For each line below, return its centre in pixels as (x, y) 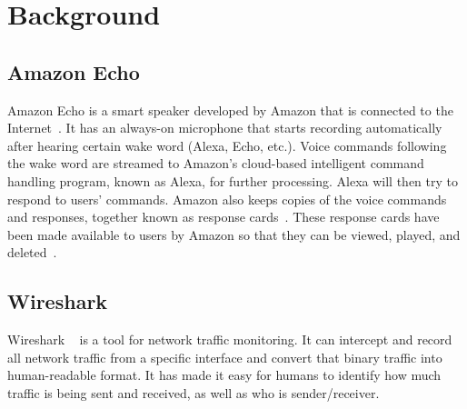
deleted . (32, 252)
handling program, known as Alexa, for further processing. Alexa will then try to (233, 180)
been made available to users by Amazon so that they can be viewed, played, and (234, 234)
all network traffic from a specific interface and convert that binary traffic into (225, 357)
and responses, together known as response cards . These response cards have (224, 217)
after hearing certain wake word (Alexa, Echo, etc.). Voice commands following (227, 145)
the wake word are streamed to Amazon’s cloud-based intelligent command (216, 163)
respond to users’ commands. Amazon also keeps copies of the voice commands (227, 199)
